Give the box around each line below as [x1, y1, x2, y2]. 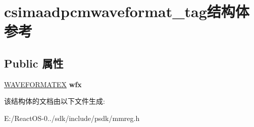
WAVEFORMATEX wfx [4, 79, 82, 89]
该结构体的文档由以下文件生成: [4, 96, 105, 106]
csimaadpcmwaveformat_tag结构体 [4, 1, 249, 22]
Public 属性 [4, 55, 64, 71]
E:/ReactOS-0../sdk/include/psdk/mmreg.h [4, 112, 140, 123]
